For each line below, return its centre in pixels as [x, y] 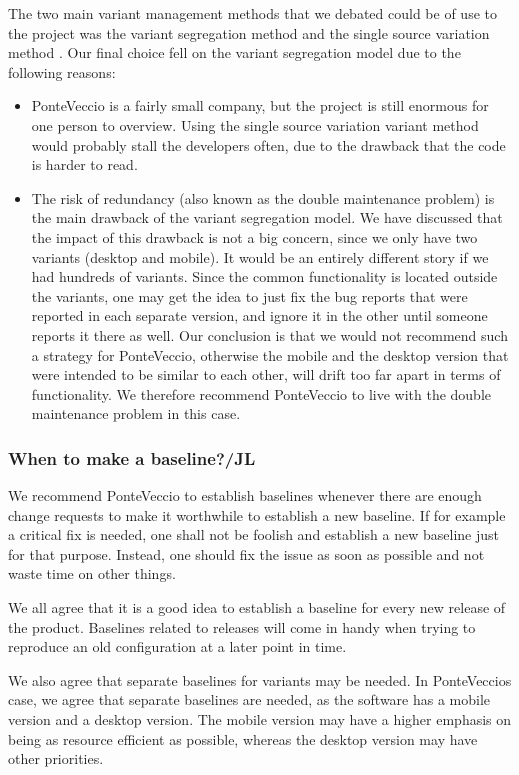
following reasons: [62, 71]
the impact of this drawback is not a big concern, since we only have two [254, 236]
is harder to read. [84, 164]
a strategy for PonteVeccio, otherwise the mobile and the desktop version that [270, 354]
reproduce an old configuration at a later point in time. [177, 646]
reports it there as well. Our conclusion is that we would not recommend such [269, 334]
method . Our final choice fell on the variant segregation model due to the [234, 52]
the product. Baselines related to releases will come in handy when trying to [242, 626]
